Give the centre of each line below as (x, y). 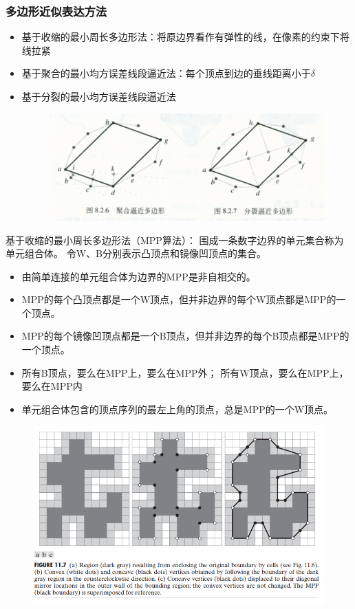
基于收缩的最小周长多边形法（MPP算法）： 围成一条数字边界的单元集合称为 (175, 240)
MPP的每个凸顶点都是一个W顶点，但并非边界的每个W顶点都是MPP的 (179, 299)
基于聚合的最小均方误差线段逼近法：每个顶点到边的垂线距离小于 (166, 73)
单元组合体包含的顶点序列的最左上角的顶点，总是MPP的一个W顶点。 (177, 409)
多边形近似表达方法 (56, 11)
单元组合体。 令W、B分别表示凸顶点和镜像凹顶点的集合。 (136, 253)
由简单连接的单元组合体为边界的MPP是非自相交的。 (139, 276)
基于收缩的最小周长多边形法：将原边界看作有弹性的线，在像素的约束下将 (185, 37)
